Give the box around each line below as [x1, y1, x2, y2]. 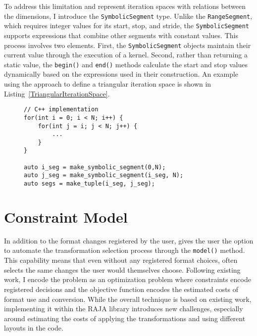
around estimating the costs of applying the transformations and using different [4, 313, 246, 323]
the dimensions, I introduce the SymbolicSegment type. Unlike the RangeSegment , [4, 10, 253, 21]
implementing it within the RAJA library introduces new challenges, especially [4, 303, 243, 314]
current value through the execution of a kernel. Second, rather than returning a [4, 49, 248, 60]
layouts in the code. [4, 323, 63, 333]
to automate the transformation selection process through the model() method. [4, 245, 245, 255]
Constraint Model [4, 206, 128, 227]
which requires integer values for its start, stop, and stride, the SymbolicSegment [4, 20, 250, 31]
